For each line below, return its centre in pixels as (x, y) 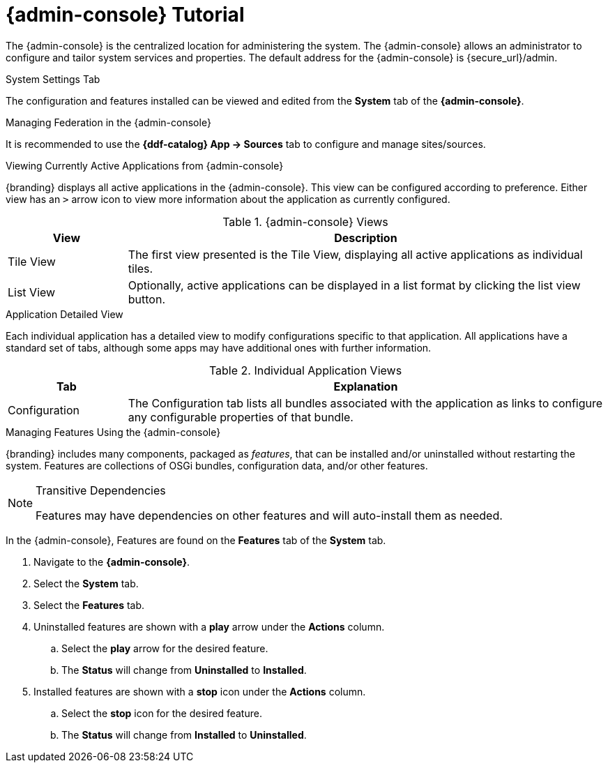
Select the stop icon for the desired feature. (162, 713)
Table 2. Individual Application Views (305, 370)
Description (366, 238)
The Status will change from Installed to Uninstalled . (184, 735)
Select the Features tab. (89, 605)
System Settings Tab (53, 79)
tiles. (140, 268)
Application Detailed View (64, 314)
